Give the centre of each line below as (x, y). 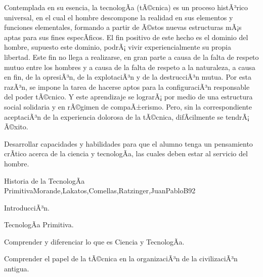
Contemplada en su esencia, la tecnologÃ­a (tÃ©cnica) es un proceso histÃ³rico (126, 7)
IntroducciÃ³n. (27, 207)
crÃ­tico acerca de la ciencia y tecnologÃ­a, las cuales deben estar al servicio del (126, 153)
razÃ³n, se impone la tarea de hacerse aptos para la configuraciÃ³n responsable (127, 86)
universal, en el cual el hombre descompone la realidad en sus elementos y (119, 17)
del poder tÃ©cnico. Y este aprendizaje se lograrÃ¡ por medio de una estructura (128, 97)
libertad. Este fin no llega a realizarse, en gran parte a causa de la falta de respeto (131, 57)
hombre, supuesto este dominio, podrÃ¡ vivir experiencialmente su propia (118, 47)
